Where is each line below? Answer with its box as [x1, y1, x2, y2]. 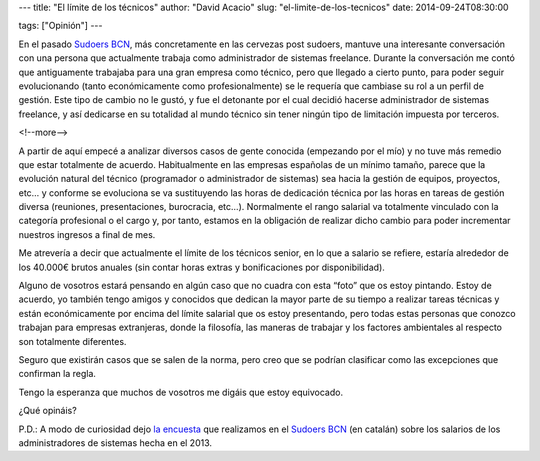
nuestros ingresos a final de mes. [18, 228, 156, 240]
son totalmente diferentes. [18, 335, 127, 347]
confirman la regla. [18, 368, 97, 380]
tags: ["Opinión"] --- [18, 20, 103, 32]
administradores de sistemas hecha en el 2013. [18, 436, 213, 449]
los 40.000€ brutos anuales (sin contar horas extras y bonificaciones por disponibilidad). [18, 261, 385, 273]
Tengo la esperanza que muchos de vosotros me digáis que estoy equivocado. [18, 386, 344, 398]
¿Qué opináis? [18, 405, 77, 417]
